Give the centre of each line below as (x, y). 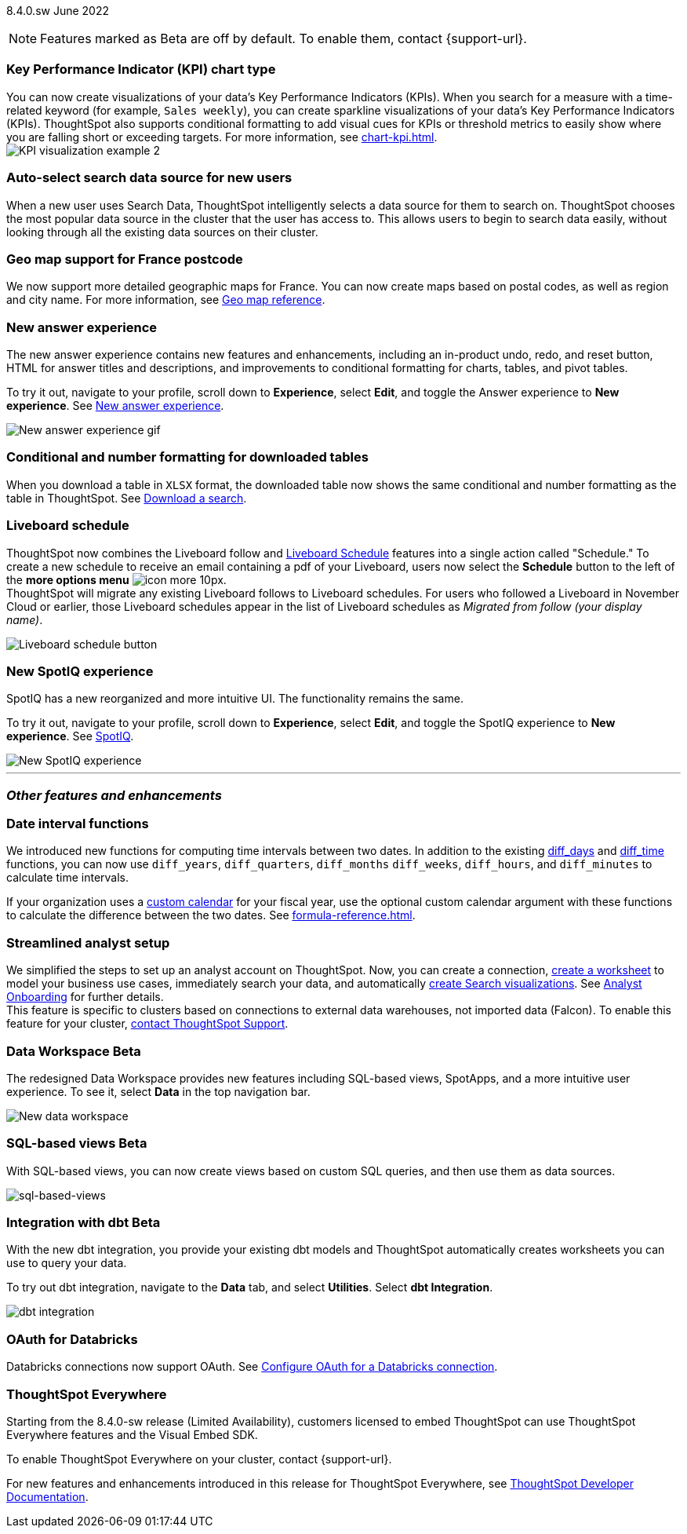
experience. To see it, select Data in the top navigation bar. (158, 1091)
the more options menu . (116, 579)
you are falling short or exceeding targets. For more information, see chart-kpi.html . (222, 137)
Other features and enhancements (114, 795)
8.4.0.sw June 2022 (58, 11)
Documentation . (47, 1496)
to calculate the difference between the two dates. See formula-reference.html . (211, 915)
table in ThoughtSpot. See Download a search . (127, 498)
